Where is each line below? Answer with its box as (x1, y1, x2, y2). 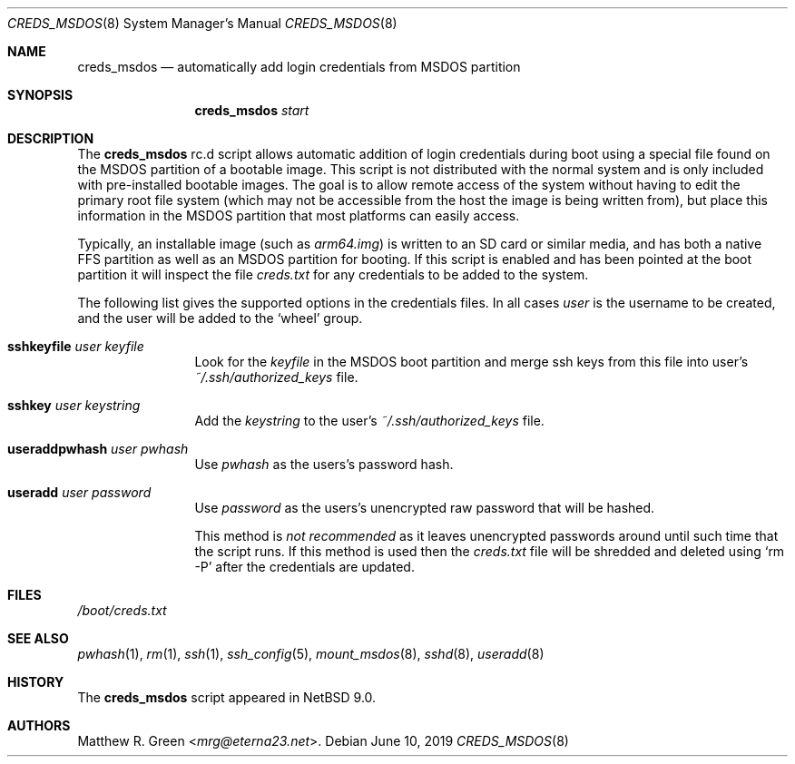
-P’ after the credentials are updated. (194, 559, 415, 574)
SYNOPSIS (7, 87, 74, 103)
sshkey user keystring (7, 397, 141, 413)
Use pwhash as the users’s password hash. (194, 456, 454, 472)
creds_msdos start (194, 103, 309, 118)
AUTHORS (7, 718, 71, 733)
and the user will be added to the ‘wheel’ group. (77, 310, 363, 326)
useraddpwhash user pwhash (7, 441, 189, 456)
